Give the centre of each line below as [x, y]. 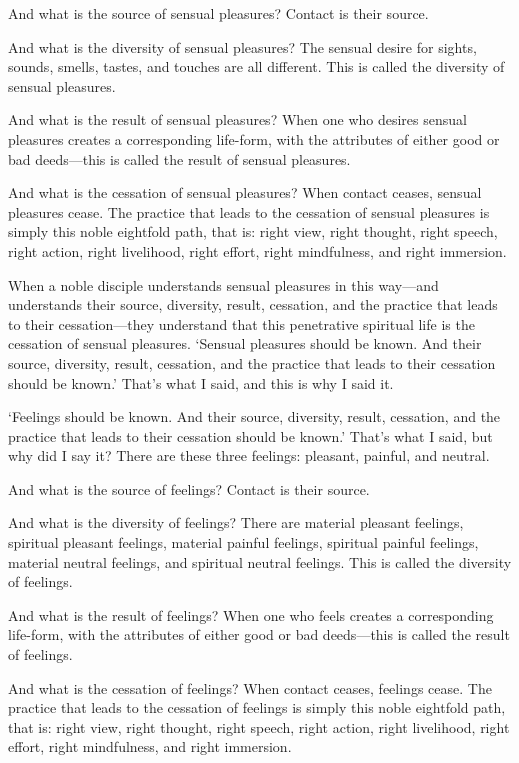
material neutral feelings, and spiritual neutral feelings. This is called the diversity [260, 561]
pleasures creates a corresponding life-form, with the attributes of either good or [254, 138]
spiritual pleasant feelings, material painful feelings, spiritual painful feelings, [243, 542]
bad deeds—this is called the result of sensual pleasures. [179, 158]
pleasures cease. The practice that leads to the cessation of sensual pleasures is [249, 211]
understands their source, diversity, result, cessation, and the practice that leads [253, 304]
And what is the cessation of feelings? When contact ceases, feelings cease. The [250, 687]
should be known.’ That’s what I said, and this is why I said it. [201, 382]
